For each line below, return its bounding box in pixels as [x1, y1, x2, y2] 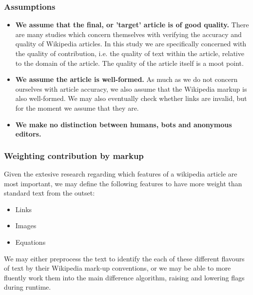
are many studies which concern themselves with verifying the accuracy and [15, 29, 242, 39]
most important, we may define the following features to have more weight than [4, 178, 242, 188]
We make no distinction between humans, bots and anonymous [15, 119, 232, 129]
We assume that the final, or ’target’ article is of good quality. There [15, 20, 249, 30]
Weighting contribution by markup [4, 149, 144, 161]
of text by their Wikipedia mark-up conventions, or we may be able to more [4, 263, 231, 273]
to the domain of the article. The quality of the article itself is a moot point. [15, 58, 244, 68]
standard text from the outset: [4, 188, 95, 198]
